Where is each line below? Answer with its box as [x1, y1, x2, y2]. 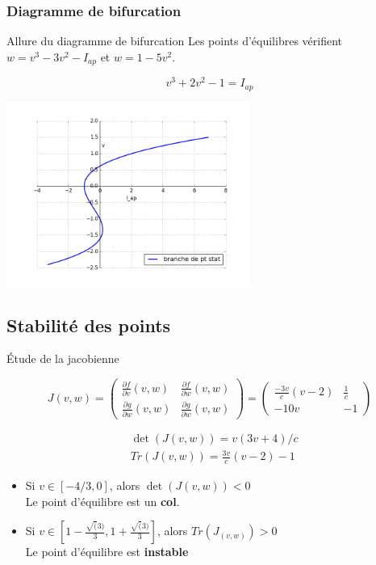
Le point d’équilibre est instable [25, 543, 189, 560]
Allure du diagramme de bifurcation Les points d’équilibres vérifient [6, 32, 342, 49]
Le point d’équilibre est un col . [25, 492, 180, 509]
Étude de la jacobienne [6, 350, 119, 367]
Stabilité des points [6, 312, 171, 337]
